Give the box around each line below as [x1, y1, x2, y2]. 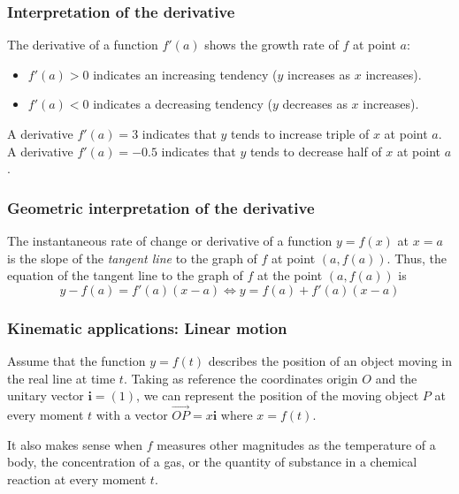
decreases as [282, 95, 348, 113]
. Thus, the [386, 248, 447, 267]
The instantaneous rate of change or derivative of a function [7, 232, 333, 249]
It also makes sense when [7, 435, 143, 453]
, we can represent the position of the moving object [136, 386, 419, 405]
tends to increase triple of [231, 125, 370, 142]
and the [375, 369, 417, 387]
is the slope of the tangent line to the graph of [7, 248, 257, 267]
